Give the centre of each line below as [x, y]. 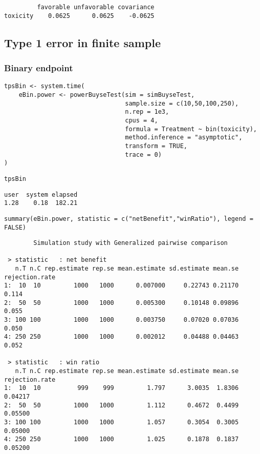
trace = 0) [143, 154]
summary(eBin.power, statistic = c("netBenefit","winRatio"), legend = [129, 219]
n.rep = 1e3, [147, 112]
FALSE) [15, 227]
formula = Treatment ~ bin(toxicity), [191, 129]
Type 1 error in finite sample [83, 42]
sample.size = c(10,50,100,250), [182, 103]
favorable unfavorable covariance [96, 7]
